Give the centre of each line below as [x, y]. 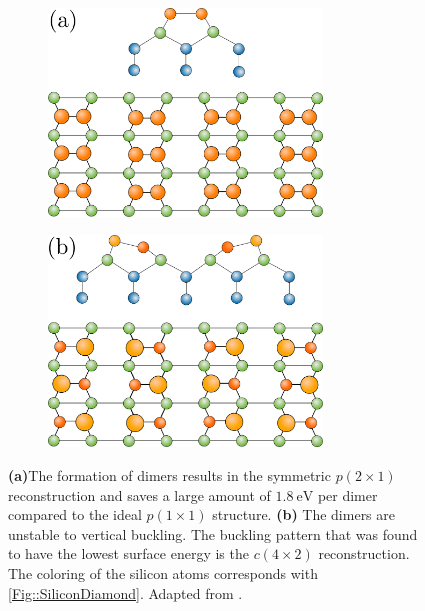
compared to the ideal [75, 514]
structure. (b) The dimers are [303, 514]
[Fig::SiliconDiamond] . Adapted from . [125, 592]
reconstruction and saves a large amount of [139, 494]
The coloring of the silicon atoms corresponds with [163, 572]
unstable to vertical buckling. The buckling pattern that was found [213, 533]
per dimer [347, 494]
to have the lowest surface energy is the [128, 553]
